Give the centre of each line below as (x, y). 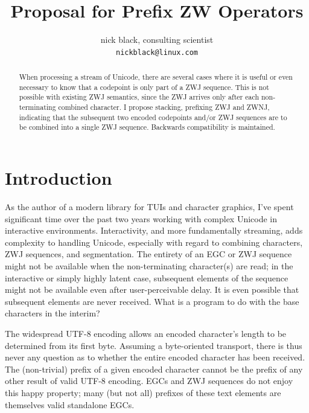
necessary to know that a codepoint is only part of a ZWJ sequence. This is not (144, 87)
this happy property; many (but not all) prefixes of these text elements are (143, 392)
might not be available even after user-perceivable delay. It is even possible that (152, 290)
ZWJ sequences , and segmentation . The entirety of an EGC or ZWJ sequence (148, 254)
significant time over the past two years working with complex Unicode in (141, 218)
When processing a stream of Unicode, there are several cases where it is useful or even (156, 77)
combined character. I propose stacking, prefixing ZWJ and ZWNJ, (164, 107)
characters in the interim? (53, 313)
